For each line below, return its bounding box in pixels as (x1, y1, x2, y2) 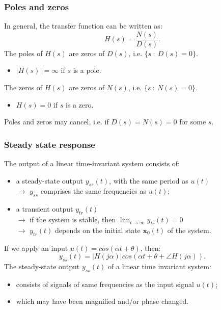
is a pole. (73, 65, 101, 75)
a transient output (16, 203, 73, 214)
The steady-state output (4, 261, 80, 272)
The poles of (4, 47, 43, 58)
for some (179, 116, 206, 127)
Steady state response (4, 138, 95, 150)
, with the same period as (109, 175, 188, 186)
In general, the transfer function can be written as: (4, 20, 162, 31)
